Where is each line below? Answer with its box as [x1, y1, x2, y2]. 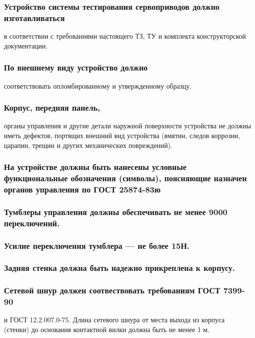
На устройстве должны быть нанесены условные [4, 161, 187, 173]
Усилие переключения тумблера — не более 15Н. [4, 239, 190, 251]
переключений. [4, 217, 60, 229]
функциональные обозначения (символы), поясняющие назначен [4, 171, 247, 184]
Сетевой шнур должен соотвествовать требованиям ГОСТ [4, 284, 221, 296]
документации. [4, 40, 48, 50]
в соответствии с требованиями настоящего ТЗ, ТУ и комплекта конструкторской [4, 31, 246, 41]
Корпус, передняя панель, [4, 101, 101, 114]
